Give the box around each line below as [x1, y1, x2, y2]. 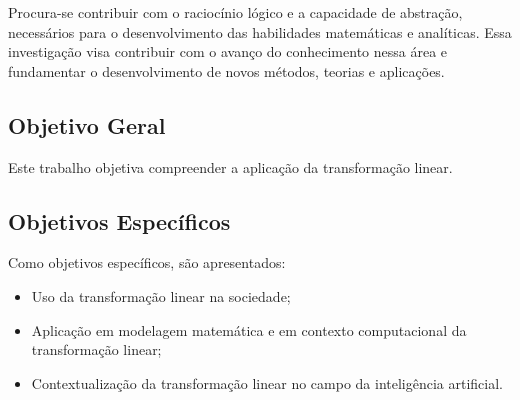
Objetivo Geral [8, 109, 166, 140]
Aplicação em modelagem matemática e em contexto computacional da [31, 319, 467, 340]
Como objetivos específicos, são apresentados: [8, 252, 286, 273]
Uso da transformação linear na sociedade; [31, 285, 291, 306]
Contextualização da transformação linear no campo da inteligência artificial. [31, 372, 503, 393]
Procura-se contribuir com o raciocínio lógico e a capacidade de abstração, [8, 2, 463, 22]
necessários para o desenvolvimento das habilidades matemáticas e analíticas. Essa [8, 21, 512, 42]
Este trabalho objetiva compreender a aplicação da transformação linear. [8, 156, 453, 177]
